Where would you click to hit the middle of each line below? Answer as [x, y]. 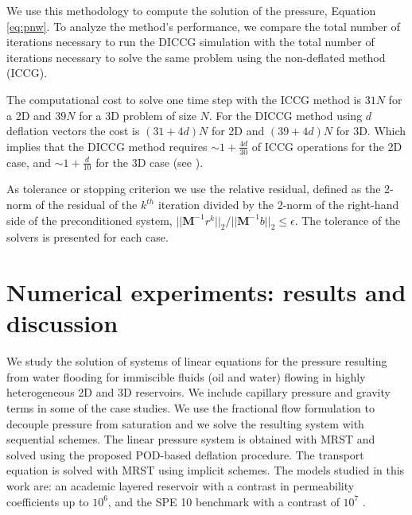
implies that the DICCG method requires [107, 146]
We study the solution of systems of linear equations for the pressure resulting [197, 361]
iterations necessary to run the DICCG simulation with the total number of [190, 42]
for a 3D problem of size [138, 115]
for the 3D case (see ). [150, 162]
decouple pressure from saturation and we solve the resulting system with [185, 423]
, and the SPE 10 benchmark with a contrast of [223, 501]
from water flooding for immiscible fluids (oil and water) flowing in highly [186, 376]
